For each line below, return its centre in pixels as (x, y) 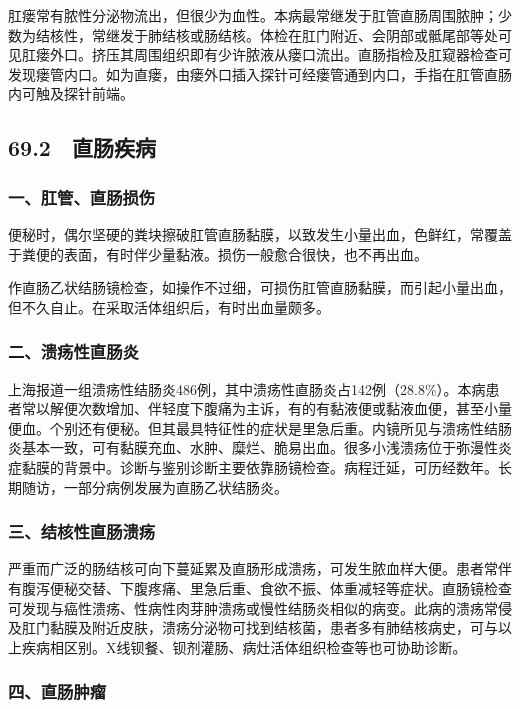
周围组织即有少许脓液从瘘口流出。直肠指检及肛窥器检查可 (322, 54)
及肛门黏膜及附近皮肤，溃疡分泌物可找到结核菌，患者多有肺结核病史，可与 (253, 627)
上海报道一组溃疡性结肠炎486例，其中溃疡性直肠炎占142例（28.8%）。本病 (247, 388)
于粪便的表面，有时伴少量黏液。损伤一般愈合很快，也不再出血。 (218, 253)
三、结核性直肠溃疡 (82, 531)
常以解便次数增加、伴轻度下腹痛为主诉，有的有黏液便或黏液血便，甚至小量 (266, 408)
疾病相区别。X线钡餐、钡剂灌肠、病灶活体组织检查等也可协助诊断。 (244, 646)
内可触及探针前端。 (71, 93)
